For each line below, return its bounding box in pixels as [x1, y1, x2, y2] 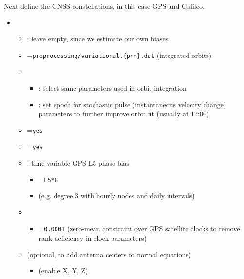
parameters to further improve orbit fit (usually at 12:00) [38, 109, 209, 119]
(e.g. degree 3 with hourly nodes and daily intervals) [38, 190, 195, 201]
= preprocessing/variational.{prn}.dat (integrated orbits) [27, 50, 212, 60]
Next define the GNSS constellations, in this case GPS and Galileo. [4, 1, 205, 11]
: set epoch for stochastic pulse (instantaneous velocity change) [38, 99, 226, 109]
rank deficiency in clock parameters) [38, 233, 147, 243]
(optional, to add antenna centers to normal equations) [27, 249, 191, 259]
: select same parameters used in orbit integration [38, 83, 187, 93]
